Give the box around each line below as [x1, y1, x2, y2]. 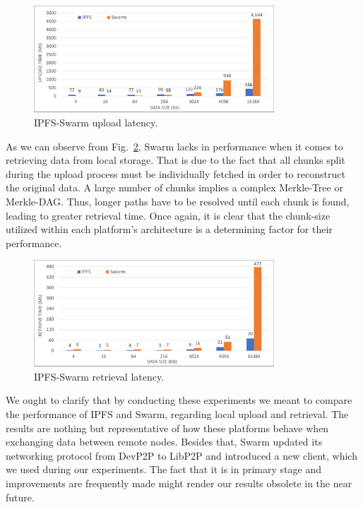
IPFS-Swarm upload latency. [34, 115, 158, 130]
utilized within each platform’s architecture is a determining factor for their [6, 222, 333, 237]
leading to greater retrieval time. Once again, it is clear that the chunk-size [6, 208, 331, 222]
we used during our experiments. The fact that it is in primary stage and [6, 462, 321, 477]
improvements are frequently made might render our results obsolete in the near [6, 475, 352, 490]
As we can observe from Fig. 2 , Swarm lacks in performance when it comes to [6, 138, 343, 153]
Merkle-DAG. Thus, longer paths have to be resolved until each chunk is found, [6, 194, 350, 209]
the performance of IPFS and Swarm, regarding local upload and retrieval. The [6, 406, 349, 421]
